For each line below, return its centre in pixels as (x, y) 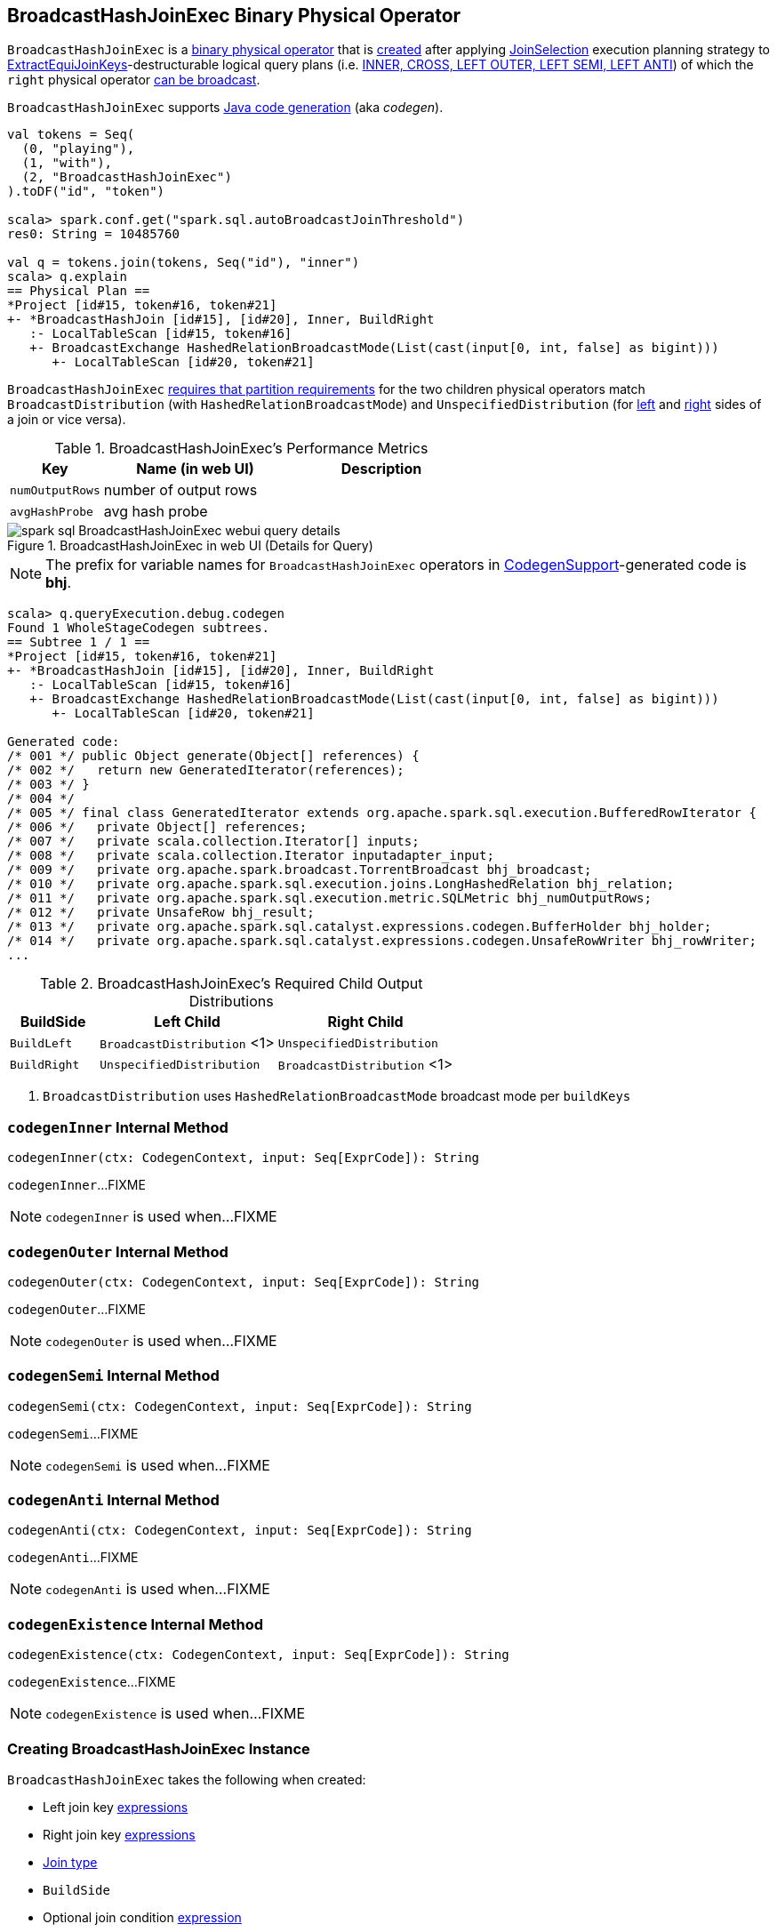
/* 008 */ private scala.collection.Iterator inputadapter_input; (251, 856)
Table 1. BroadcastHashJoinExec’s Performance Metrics (241, 449)
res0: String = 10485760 (93, 234)
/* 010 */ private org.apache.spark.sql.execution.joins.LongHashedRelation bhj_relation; (341, 884)
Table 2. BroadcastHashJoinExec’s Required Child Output (231, 984)
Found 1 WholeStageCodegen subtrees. (139, 628)
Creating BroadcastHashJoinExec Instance (159, 1748)
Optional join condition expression (142, 1917)
